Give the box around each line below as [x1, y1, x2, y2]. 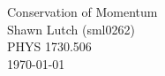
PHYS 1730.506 [7, 37, 92, 56]
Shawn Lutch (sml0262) [7, 19, 135, 38]
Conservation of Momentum [7, 3, 158, 20]
